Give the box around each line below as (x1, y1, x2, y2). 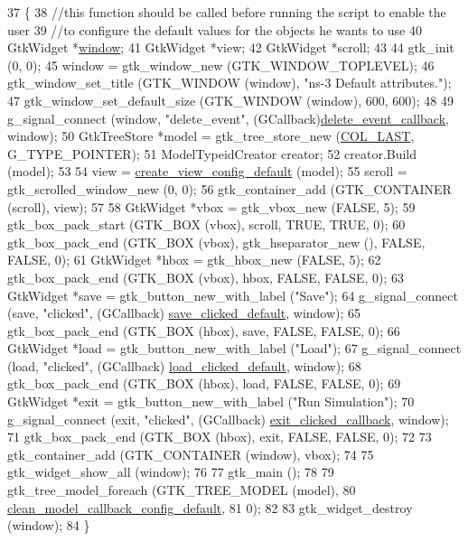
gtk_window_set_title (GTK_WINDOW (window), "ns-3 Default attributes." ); (7, 73, 452, 92)
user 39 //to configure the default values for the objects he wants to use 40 (7, 20, 422, 39)
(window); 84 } (7, 516, 90, 535)
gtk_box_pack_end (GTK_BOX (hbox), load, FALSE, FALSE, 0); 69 (7, 374, 401, 393)
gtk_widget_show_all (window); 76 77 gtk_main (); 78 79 (7, 462, 334, 481)
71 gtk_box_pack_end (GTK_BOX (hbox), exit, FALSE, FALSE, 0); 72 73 (7, 427, 432, 446)
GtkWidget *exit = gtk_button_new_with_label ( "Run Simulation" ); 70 (7, 392, 415, 411)
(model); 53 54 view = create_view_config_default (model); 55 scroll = (7, 162, 407, 181)
